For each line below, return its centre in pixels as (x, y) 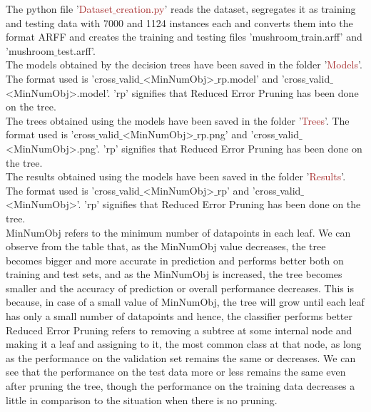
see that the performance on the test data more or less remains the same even (176, 372)
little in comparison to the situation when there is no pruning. (142, 400)
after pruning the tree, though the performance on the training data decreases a (181, 386)
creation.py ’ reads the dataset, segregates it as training (236, 9)
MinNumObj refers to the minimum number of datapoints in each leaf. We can (178, 232)
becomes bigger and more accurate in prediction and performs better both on (175, 260)
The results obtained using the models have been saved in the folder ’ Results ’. (176, 176)
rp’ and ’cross (247, 190)
